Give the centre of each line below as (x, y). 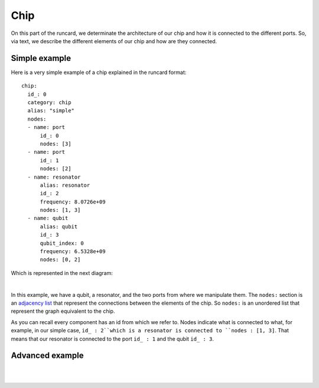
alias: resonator (65, 185)
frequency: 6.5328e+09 (73, 252)
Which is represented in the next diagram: (62, 273)
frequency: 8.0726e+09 (73, 202)
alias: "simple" (51, 111)
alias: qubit (59, 227)
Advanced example (47, 356)
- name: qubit (48, 218)
